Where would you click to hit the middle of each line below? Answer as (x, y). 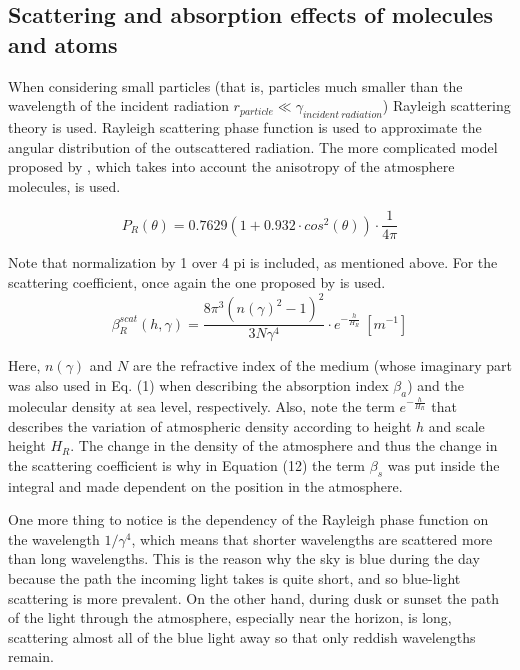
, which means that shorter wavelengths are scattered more (312, 538)
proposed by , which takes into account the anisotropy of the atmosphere (231, 166)
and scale (456, 425)
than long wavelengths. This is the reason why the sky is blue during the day (244, 558)
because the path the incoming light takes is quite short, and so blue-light (234, 577)
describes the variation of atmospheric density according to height (210, 425)
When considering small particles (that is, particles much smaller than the (235, 85)
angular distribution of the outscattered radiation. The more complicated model (253, 146)
